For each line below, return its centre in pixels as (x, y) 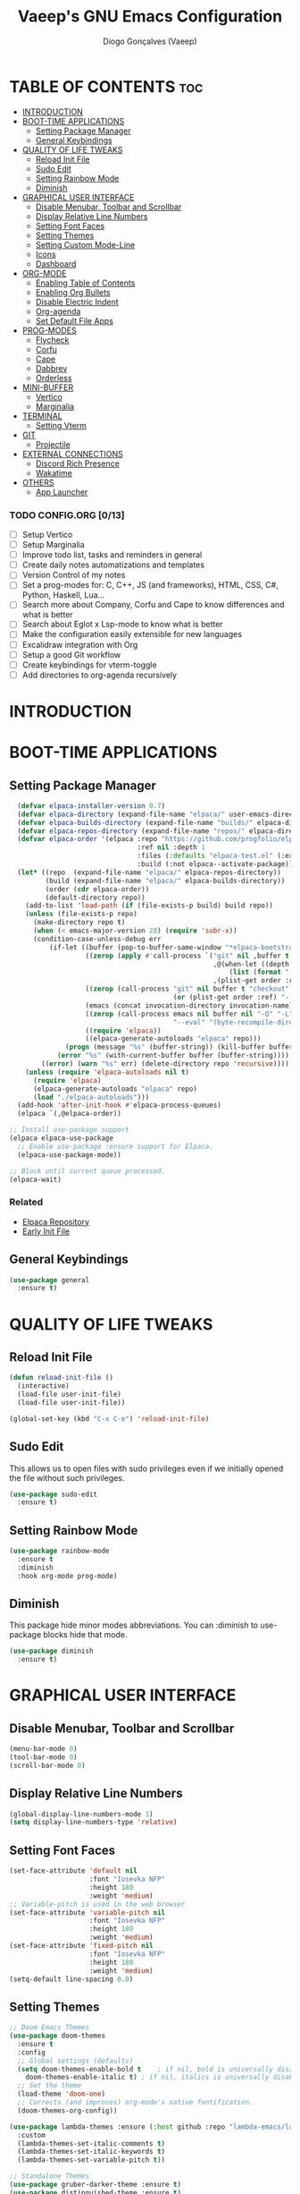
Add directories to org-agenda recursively (99, 675)
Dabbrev (51, 368)
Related (26, 1203)
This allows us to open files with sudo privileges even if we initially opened (146, 1468)
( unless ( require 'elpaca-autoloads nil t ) (108, 1072)
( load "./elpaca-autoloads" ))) (91, 1097)
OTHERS (38, 482)
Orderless (54, 378)
